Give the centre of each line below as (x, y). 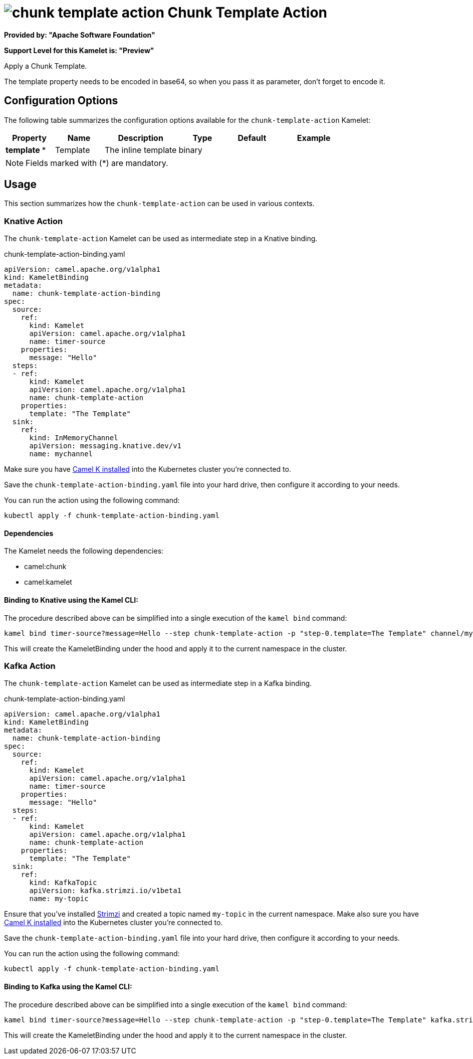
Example (314, 138)
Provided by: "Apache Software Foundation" (80, 35)
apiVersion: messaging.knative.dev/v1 (105, 446)
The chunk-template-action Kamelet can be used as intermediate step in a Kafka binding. (158, 683)
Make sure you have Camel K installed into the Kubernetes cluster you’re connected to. (148, 469)
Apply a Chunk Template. (46, 66)
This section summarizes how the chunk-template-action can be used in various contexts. (159, 204)
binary (190, 150)
